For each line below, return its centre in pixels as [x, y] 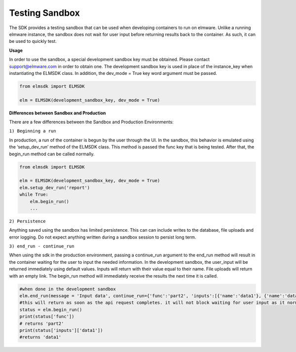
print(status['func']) [47, 317]
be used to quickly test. [33, 41]
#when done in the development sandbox [68, 289]
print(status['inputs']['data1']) [61, 330]
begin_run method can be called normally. [52, 154]
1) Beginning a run [33, 131]
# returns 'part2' [42, 323]
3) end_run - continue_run [42, 246]
